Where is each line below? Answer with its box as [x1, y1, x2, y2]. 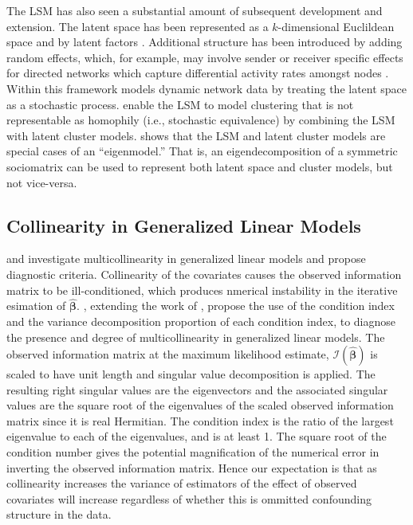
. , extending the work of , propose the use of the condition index [77, 297, 395, 314]
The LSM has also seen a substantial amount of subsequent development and [6, 2, 383, 18]
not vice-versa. [6, 174, 77, 190]
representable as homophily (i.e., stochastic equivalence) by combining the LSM [6, 112, 395, 128]
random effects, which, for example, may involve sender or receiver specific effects [6, 49, 403, 65]
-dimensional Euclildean [277, 18, 395, 34]
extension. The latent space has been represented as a [6, 18, 269, 34]
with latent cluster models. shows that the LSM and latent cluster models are [6, 127, 386, 143]
